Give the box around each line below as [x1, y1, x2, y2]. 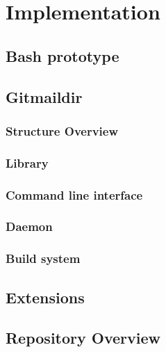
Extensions [6, 286, 85, 307]
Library [6, 154, 49, 171]
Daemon [6, 218, 53, 235]
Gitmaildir [6, 86, 83, 107]
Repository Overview [6, 327, 160, 349]
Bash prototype [6, 45, 119, 66]
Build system [6, 250, 81, 267]
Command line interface [6, 186, 143, 203]
